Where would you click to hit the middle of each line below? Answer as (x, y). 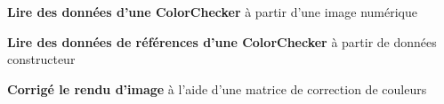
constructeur (41, 59)
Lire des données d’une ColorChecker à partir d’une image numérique (213, 12)
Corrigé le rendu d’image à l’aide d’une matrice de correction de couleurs (217, 88)
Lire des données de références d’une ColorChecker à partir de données (222, 41)
